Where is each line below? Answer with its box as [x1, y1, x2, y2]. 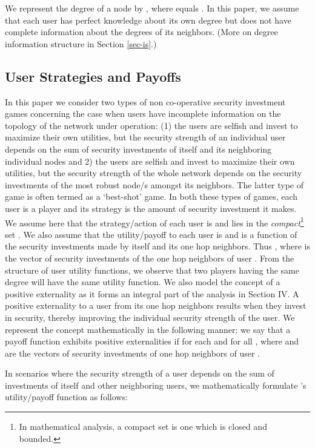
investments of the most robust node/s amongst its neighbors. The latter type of [5, 178, 304, 191]
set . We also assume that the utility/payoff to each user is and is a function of [5, 228, 297, 240]
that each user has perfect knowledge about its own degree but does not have [5, 13, 291, 26]
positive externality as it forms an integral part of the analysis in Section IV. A [5, 287, 299, 300]
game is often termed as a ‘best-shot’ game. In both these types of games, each [5, 190, 298, 203]
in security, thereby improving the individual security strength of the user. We [5, 311, 295, 323]
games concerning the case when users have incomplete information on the [5, 107, 281, 120]
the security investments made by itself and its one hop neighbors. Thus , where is [5, 240, 310, 252]
